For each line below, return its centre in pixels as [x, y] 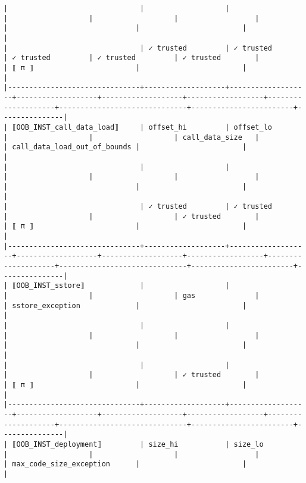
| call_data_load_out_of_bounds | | [125, 147]
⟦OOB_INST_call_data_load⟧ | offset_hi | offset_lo [142, 127]
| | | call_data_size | [132, 137]
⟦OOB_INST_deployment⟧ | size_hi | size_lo [138, 444]
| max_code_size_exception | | [125, 464]
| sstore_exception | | [125, 305]
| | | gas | [132, 296]
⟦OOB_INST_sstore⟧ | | [121, 286]
